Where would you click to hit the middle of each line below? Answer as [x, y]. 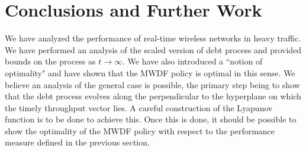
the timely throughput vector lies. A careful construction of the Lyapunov [139, 107]
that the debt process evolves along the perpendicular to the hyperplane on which [153, 96]
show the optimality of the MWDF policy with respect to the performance [140, 130]
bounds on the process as [50, 61]
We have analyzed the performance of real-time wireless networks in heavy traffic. [153, 38]
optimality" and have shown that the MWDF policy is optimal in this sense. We [150, 72]
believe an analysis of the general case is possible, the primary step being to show [152, 84]
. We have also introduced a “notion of [193, 61]
